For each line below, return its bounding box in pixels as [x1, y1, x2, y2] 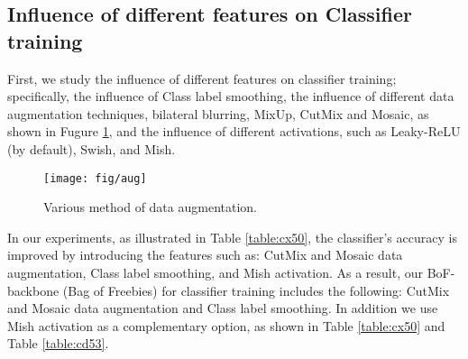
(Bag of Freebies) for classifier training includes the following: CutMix [62, 281, 450, 299]
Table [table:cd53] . [7, 334, 109, 353]
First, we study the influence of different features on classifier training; [7, 69, 397, 87]
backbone [7, 281, 60, 299]
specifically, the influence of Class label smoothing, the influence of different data [7, 87, 454, 106]
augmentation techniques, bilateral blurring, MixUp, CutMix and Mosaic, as [7, 104, 429, 123]
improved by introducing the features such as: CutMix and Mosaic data [7, 245, 403, 264]
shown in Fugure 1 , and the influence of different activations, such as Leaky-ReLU [7, 122, 461, 141]
